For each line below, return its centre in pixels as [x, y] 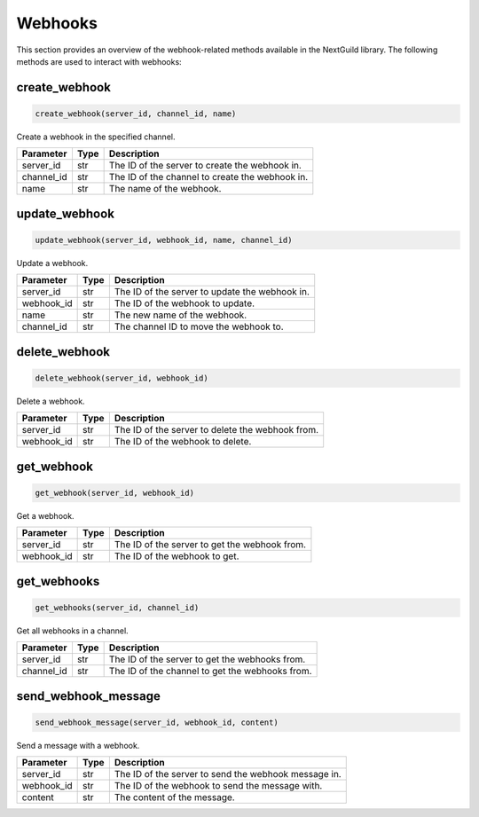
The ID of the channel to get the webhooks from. [210, 672]
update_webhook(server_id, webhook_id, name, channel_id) [164, 240]
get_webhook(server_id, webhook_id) [115, 493]
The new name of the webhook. [181, 315]
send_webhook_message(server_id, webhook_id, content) [157, 722]
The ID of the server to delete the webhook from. [216, 430]
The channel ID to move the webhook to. [199, 326]
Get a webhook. [45, 515]
